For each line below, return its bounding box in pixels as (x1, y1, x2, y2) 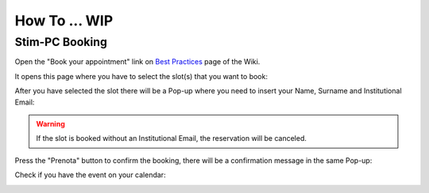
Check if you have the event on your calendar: (14, 170, 166, 180)
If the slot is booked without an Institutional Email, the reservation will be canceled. (36, 134, 307, 143)
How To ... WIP (14, 12, 114, 29)
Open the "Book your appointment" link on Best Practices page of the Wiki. (14, 57, 261, 66)
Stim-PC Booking (14, 35, 107, 49)
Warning (36, 119, 65, 128)
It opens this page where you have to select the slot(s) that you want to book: (14, 71, 268, 81)
